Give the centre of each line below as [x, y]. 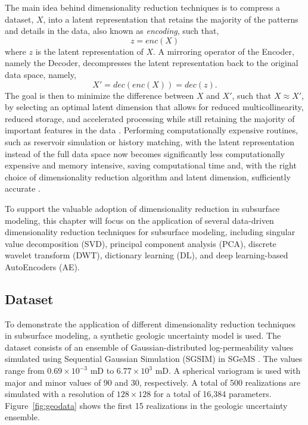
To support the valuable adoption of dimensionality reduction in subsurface [142, 208]
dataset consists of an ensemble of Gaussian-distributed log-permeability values [149, 347]
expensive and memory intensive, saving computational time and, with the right [151, 165]
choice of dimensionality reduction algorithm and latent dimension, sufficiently [148, 176]
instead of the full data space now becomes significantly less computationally [145, 153]
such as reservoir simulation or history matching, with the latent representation [150, 141]
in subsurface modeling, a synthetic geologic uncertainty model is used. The [143, 335]
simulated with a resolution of [59, 394]
